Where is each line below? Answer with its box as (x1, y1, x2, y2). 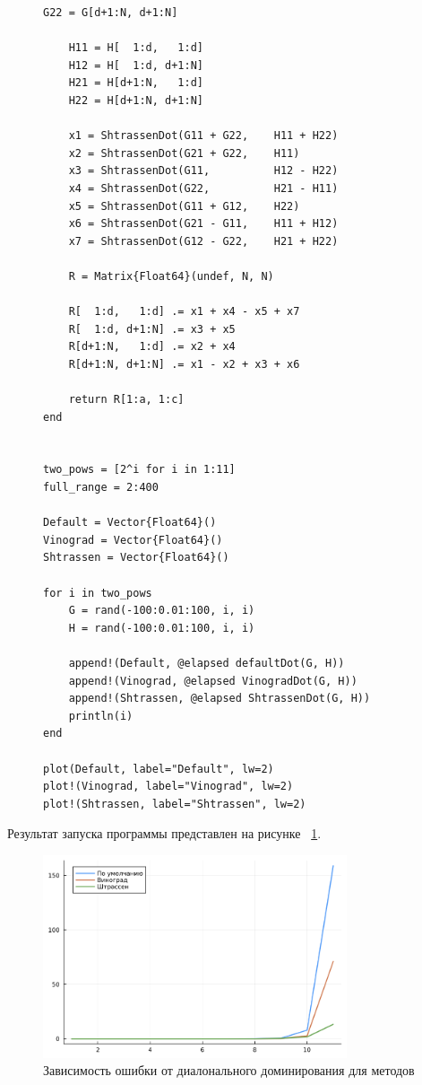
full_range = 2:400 (43, 481, 159, 494)
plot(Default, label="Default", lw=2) (43, 762, 274, 775)
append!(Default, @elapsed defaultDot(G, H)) (68, 656, 345, 669)
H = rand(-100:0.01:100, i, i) (68, 621, 255, 634)
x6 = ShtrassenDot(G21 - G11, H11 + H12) (68, 217, 339, 231)
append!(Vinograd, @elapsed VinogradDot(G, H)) (68, 674, 357, 687)
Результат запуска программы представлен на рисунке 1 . (7, 824, 322, 843)
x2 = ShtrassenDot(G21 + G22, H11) (68, 146, 300, 160)
